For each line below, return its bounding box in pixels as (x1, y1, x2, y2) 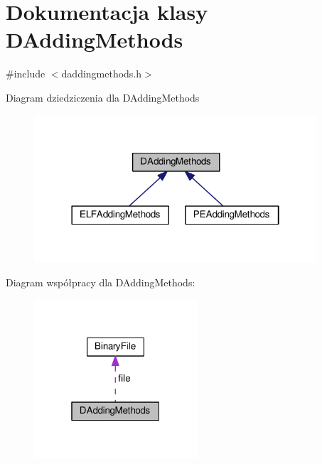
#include (6, 66, 45, 81)
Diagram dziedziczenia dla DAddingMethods (6, 90, 200, 104)
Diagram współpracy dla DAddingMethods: (6, 275, 195, 290)
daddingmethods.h (61, 66, 142, 81)
